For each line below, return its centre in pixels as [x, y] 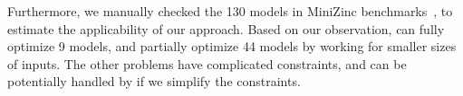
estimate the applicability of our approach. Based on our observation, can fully [226, 28]
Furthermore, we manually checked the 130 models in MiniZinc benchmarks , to [230, 11]
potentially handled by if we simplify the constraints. [154, 81]
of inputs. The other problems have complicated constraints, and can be [207, 63]
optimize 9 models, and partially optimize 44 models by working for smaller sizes [232, 46]
